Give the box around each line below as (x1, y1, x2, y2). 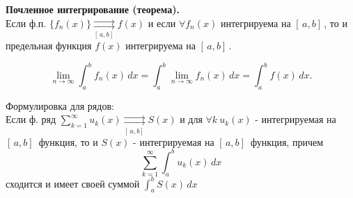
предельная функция (6, 38, 92, 52)
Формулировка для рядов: (6, 98, 114, 113)
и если (148, 15, 176, 30)
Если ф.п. (6, 15, 47, 30)
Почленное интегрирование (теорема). (6, 2, 180, 16)
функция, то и (38, 134, 98, 149)
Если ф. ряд (6, 112, 56, 126)
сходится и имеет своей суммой (6, 176, 140, 190)
